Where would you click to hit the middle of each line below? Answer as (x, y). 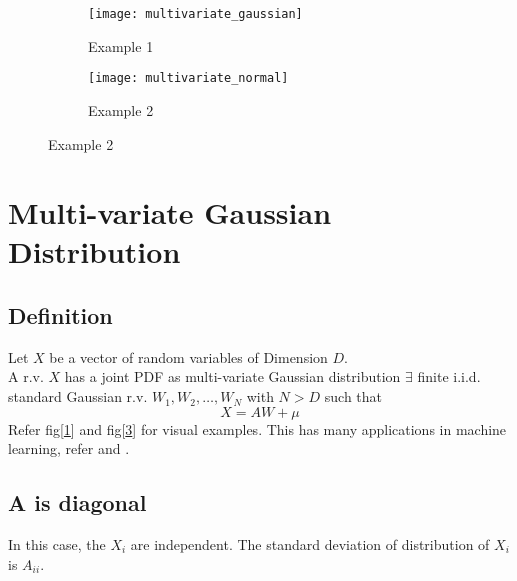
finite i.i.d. (449, 376)
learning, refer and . (69, 448)
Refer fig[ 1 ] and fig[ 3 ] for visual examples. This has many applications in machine (257, 428)
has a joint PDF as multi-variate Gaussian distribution (232, 376)
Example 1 (121, 45)
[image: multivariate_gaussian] (195, 14)
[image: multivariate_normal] (188, 78)
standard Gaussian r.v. (78, 396)
